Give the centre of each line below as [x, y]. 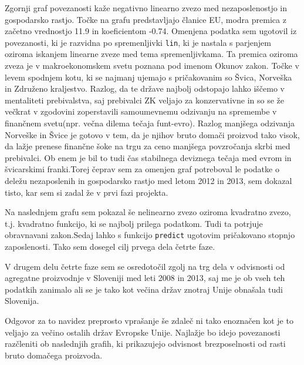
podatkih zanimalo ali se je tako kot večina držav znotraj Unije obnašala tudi [144, 289]
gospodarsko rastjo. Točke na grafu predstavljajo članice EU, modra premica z [146, 19]
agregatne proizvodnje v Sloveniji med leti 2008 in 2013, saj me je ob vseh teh [145, 278]
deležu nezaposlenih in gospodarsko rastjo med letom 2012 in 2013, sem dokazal [148, 180]
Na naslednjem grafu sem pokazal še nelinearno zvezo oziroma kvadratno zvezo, [148, 212]
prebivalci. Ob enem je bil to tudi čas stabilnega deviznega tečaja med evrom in [148, 157]
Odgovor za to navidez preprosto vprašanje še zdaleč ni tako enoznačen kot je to [149, 320]
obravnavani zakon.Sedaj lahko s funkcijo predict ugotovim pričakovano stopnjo [150, 235]
